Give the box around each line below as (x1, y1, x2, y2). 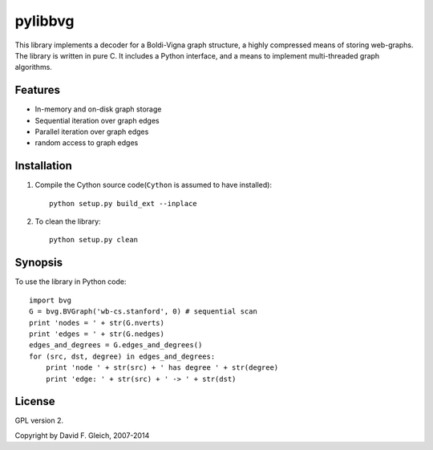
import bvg (29, 295, 72, 305)
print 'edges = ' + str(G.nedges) (29, 329, 164, 339)
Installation (14, 159, 72, 172)
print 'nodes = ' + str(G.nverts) (29, 318, 164, 327)
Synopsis (14, 256, 63, 270)
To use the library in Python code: (14, 277, 127, 286)
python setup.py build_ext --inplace (49, 199, 198, 208)
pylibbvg (14, 12, 75, 30)
